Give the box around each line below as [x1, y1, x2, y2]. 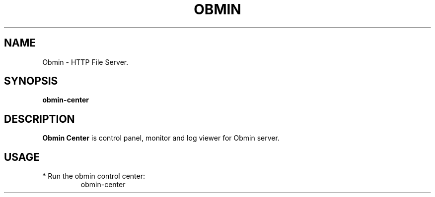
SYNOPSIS [4, 75, 58, 88]
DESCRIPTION [4, 112, 75, 125]
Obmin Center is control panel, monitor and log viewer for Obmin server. [42, 134, 280, 143]
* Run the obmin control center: [42, 172, 145, 181]
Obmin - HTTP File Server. [42, 57, 129, 66]
